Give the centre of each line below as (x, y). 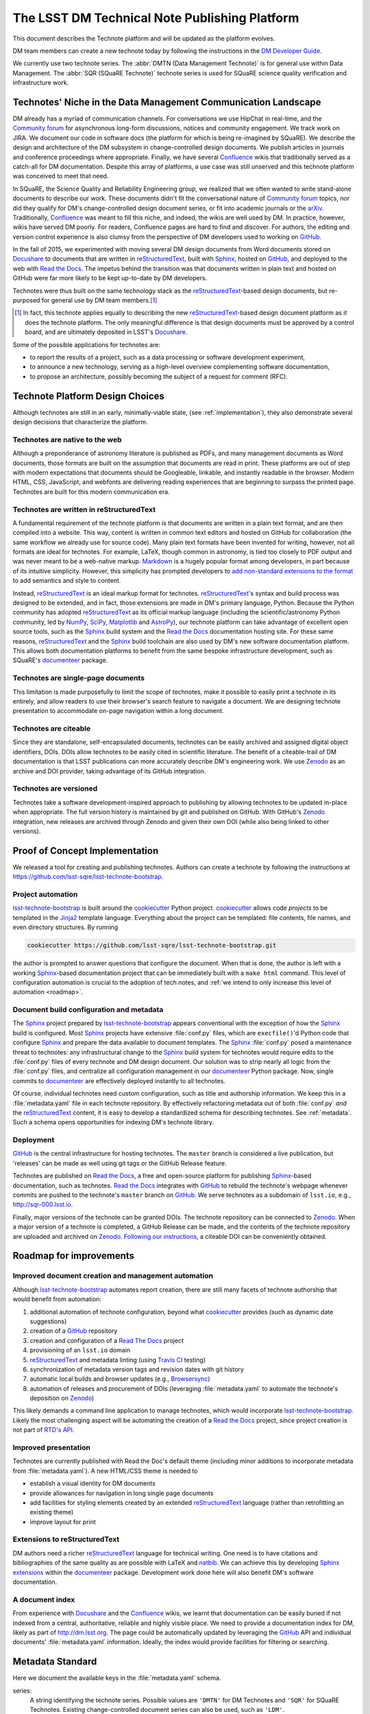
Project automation (45, 894)
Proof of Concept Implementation (86, 850)
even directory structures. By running (65, 927)
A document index (44, 1600)
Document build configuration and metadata (88, 1010)
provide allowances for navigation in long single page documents (122, 1493)
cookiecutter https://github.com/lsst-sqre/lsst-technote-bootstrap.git (152, 945)
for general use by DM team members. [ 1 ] (99, 300)
